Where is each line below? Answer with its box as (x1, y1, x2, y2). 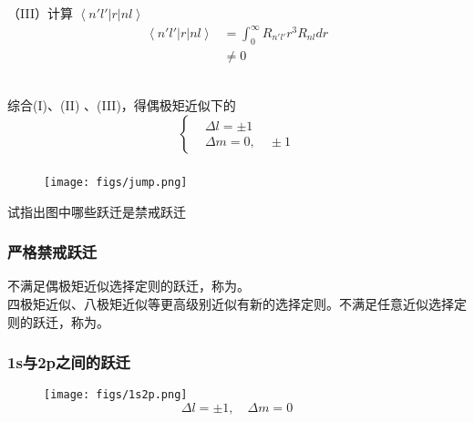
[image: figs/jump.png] (44, 175, 188, 189)
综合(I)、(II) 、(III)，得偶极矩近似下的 (7, 96, 236, 115)
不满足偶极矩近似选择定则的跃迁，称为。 (7, 276, 250, 295)
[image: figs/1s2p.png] (44, 388, 188, 402)
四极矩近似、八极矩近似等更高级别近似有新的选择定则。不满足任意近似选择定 (7, 294, 467, 314)
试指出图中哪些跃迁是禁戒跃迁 (7, 201, 186, 221)
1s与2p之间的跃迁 (7, 351, 130, 374)
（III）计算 (7, 3, 73, 22)
